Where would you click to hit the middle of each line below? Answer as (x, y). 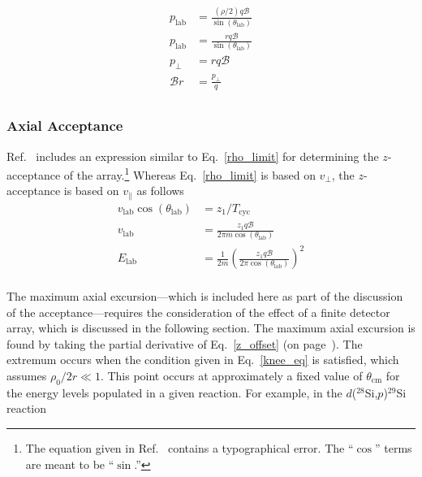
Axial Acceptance (65, 126)
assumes (27, 376)
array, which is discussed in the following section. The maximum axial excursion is (211, 328)
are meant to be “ (70, 464)
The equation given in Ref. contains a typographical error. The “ (189, 448)
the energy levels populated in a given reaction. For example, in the (174, 392)
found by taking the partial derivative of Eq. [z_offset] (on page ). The (185, 343)
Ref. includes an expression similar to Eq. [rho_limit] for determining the (193, 156)
